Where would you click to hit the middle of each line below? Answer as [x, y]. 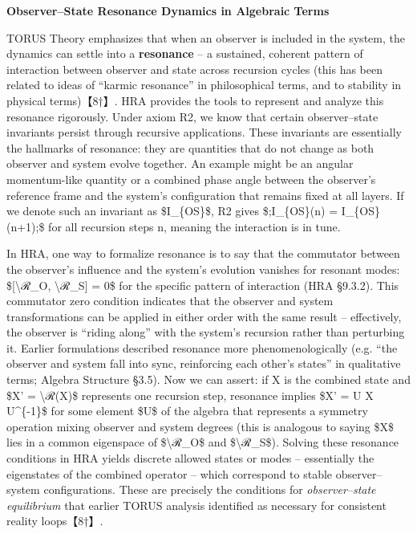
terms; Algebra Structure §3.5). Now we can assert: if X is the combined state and [208, 379]
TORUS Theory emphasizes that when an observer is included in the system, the [206, 37]
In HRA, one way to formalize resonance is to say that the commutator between [203, 253]
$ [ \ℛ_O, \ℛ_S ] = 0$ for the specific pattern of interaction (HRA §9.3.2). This [203, 285]
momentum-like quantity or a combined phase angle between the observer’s [191, 179]
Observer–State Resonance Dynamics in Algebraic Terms [168, 10]
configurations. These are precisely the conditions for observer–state [210, 489]
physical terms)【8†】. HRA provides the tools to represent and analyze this [195, 100]
